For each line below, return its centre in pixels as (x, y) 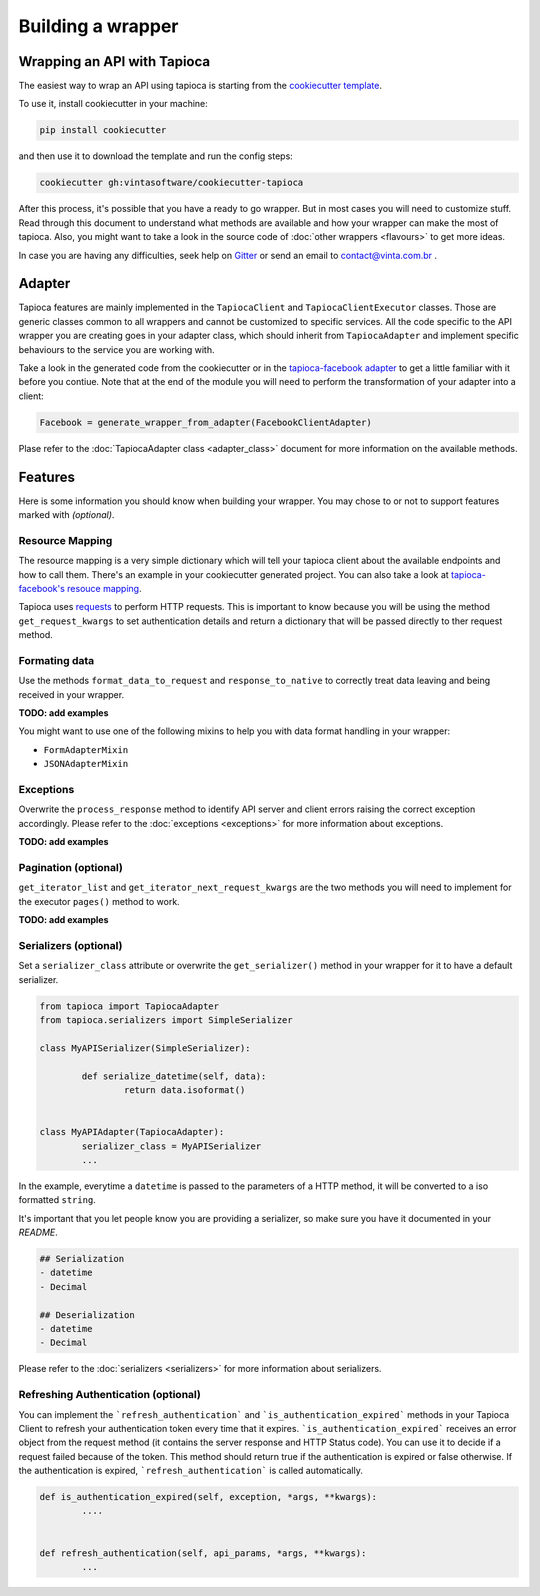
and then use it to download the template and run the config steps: (156, 156)
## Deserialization (87, 1314)
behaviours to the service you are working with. (116, 349)
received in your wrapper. (71, 694)
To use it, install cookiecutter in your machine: (113, 104)
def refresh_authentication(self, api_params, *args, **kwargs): (203, 1553)
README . (38, 1232)
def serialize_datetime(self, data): (174, 1076)
